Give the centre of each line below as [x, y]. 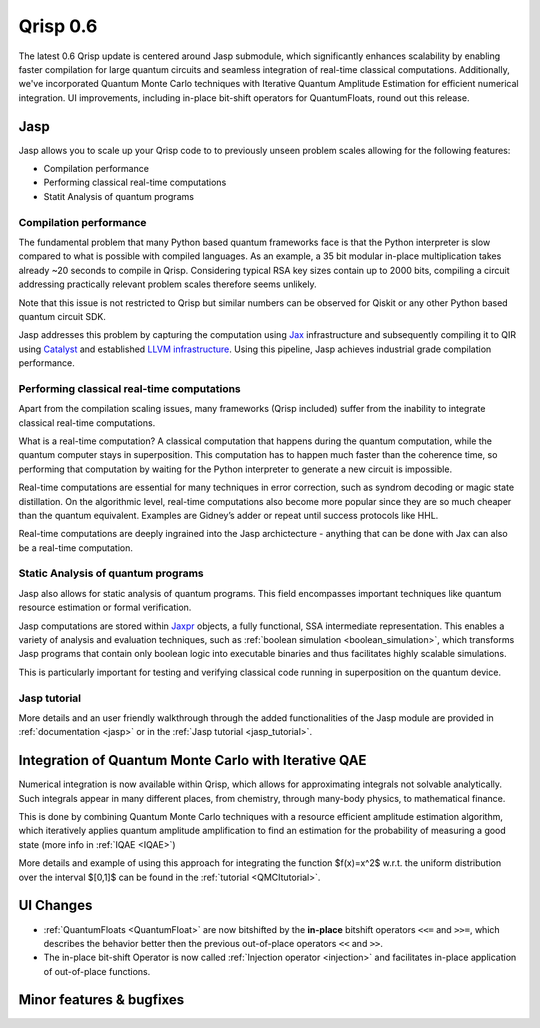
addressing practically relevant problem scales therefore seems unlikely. [167, 284]
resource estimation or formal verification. [105, 607]
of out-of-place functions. [97, 971]
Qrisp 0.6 [58, 26]
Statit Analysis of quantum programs [119, 196]
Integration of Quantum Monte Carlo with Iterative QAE [192, 760]
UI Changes [55, 905]
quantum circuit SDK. [62, 316]
